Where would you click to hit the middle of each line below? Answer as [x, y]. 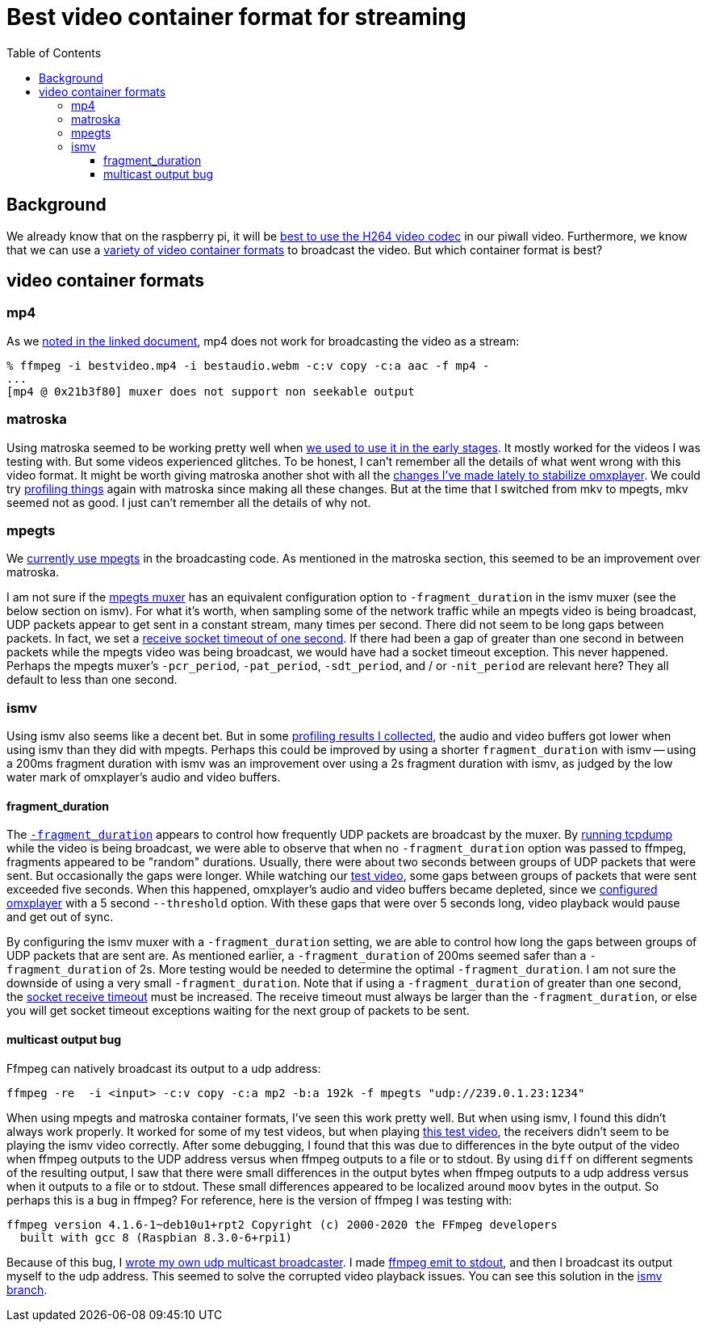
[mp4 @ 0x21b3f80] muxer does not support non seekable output [211, 391]
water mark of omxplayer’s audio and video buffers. [144, 777]
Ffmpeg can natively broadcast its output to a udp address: [164, 1068]
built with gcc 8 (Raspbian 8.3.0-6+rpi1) [156, 1237]
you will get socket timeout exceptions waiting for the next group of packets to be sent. [238, 1011]
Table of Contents [54, 52]
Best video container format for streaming [236, 17]
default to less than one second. [92, 680]
